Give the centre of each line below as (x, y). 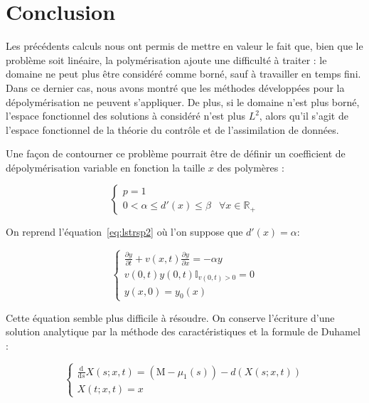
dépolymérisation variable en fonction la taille (106, 167)
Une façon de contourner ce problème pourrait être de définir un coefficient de (176, 153)
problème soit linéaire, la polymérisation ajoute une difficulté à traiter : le (166, 59)
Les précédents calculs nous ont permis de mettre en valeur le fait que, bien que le (184, 46)
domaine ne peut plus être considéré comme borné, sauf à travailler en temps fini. (183, 74)
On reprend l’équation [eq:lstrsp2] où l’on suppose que (124, 232)
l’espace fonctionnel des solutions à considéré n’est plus (125, 116)
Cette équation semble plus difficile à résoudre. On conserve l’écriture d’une (170, 317)
